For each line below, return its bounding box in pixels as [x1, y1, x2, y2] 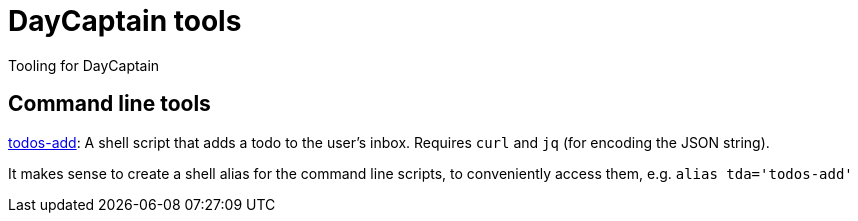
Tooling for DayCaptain [8, 56, 160, 74]
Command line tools [8, 91, 211, 117]
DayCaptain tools [8, 4, 242, 38]
